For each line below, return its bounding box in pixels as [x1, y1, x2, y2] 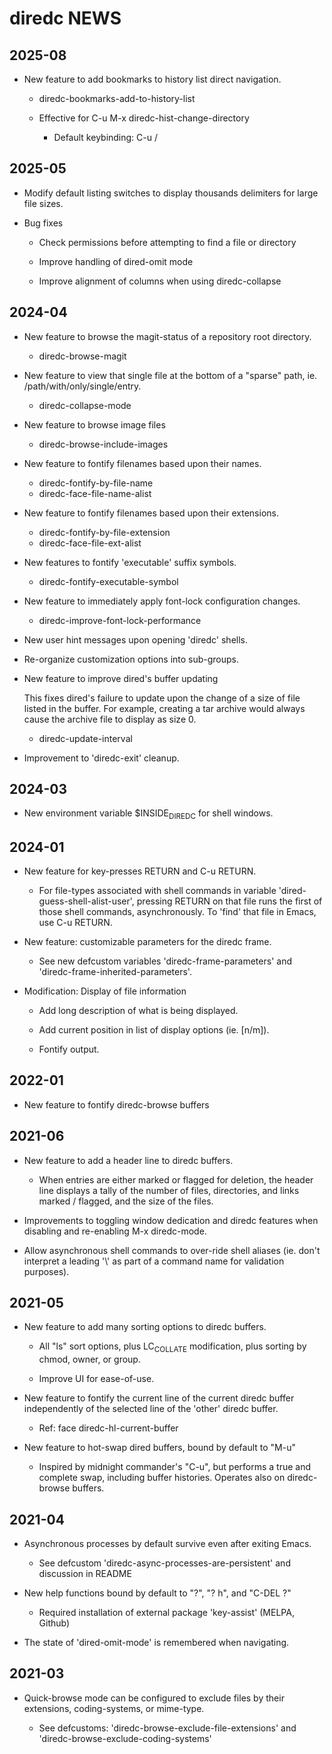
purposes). [23, 1265, 70, 1277]
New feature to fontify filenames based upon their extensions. [23, 507, 279, 519]
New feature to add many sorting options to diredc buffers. [23, 1321, 267, 1333]
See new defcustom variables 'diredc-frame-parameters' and [38, 955, 292, 967]
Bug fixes [23, 217, 64, 229]
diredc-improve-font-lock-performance [38, 614, 202, 626]
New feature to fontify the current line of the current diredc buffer [23, 1392, 295, 1404]
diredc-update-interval [38, 732, 133, 744]
